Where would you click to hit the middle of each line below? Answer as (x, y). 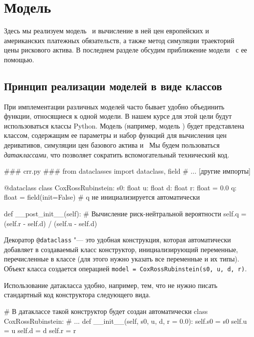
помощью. (19, 59)
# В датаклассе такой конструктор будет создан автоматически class (106, 311)
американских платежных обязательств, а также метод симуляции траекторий (119, 40)
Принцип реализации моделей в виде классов (113, 86)
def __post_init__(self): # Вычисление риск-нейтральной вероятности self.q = (125, 214)
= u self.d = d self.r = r (40, 330)
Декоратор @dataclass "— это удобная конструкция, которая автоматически (117, 240)
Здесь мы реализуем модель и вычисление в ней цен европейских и (107, 31)
